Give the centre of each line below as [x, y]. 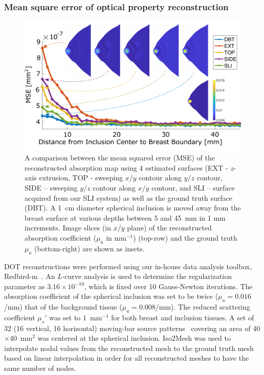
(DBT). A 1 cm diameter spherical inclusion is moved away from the [133, 208]
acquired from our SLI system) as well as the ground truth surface [129, 197]
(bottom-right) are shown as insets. [90, 248]
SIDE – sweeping [51, 187]
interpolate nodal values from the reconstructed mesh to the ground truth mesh [129, 348]
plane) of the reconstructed [169, 228]
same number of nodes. [40, 368]
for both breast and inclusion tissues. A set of [183, 317]
